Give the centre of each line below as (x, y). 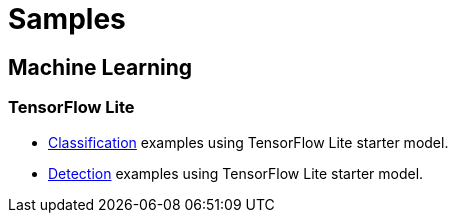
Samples (67, 19)
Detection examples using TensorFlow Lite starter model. (236, 173)
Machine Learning (100, 67)
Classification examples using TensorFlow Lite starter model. (248, 142)
